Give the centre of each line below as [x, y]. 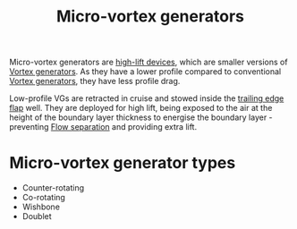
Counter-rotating [53, 188]
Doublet [37, 216]
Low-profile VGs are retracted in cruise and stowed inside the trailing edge [147, 98]
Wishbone [41, 207]
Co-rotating [43, 198]
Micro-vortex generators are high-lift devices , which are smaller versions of [148, 62]
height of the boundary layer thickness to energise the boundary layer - [141, 117]
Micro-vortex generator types [123, 163]
